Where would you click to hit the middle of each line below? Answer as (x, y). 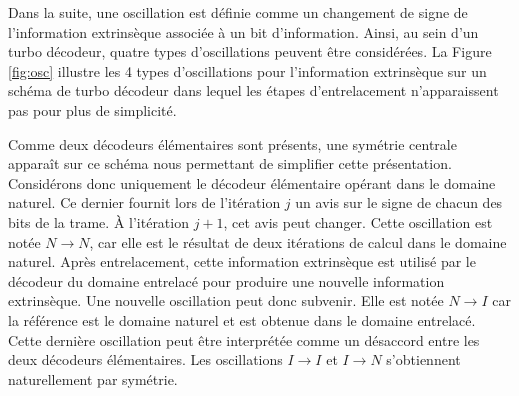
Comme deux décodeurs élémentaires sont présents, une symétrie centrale (232, 143)
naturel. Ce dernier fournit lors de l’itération (144, 202)
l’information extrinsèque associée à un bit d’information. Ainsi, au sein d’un (243, 31)
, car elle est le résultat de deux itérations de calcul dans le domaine (298, 241)
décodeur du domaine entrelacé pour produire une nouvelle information (226, 280)
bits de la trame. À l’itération (98, 221)
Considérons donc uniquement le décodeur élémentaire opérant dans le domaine (252, 182)
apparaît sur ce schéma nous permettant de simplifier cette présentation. (230, 163)
